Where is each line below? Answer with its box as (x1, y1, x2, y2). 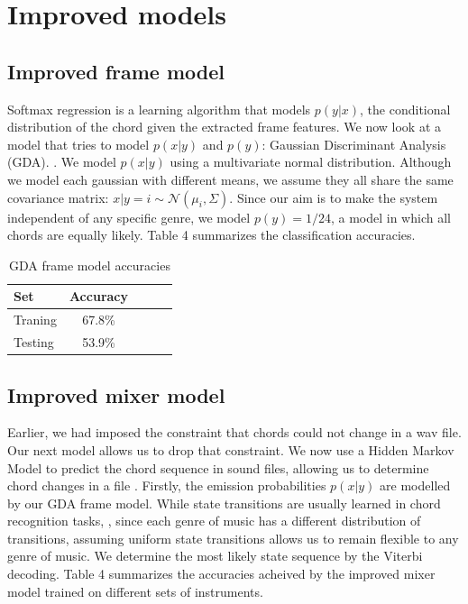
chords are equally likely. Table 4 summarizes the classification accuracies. (7, 225, 416, 244)
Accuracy (69, 287, 128, 306)
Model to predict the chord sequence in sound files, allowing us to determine (7, 458, 429, 477)
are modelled (380, 476, 451, 495)
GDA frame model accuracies (9, 255, 170, 274)
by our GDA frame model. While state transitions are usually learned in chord (7, 493, 441, 512)
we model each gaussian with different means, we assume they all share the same (7, 169, 454, 188)
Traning (14, 310, 57, 329)
